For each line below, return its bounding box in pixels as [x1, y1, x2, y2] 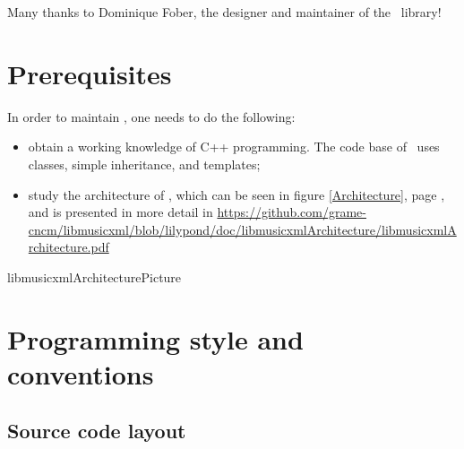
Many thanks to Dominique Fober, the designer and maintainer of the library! [7, 3, 442, 21]
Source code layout [7, 417, 186, 445]
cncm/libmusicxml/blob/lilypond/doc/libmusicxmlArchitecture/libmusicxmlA [28, 220, 457, 238]
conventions [7, 355, 154, 392]
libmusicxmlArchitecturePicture [7, 267, 182, 286]
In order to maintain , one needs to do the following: [7, 107, 296, 125]
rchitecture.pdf [28, 237, 109, 256]
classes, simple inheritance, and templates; [28, 154, 261, 173]
